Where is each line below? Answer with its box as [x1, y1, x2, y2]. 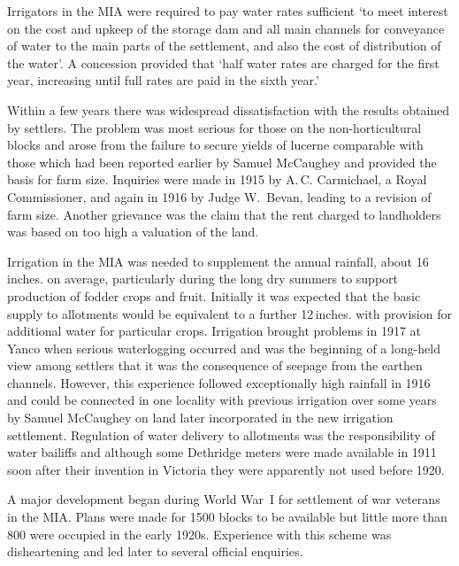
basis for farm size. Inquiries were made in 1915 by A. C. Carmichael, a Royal [7, 170, 427, 189]
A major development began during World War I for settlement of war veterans [7, 490, 440, 508]
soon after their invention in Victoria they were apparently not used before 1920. [7, 460, 445, 478]
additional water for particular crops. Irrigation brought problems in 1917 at [7, 322, 422, 340]
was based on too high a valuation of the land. [7, 222, 259, 241]
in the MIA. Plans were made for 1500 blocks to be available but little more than [7, 508, 448, 526]
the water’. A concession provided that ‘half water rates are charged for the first [7, 53, 440, 72]
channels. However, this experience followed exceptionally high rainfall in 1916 [7, 373, 431, 392]
